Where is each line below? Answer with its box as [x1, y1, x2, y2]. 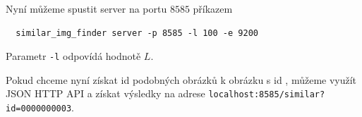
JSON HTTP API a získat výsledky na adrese [6, 86, 205, 101]
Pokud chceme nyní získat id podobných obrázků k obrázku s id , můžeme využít [6, 72, 357, 87]
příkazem [193, 1, 233, 16]
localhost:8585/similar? [208, 90, 325, 100]
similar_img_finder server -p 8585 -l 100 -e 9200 [16, 27, 258, 38]
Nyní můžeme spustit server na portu [6, 1, 167, 16]
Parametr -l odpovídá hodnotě [6, 49, 141, 63]
